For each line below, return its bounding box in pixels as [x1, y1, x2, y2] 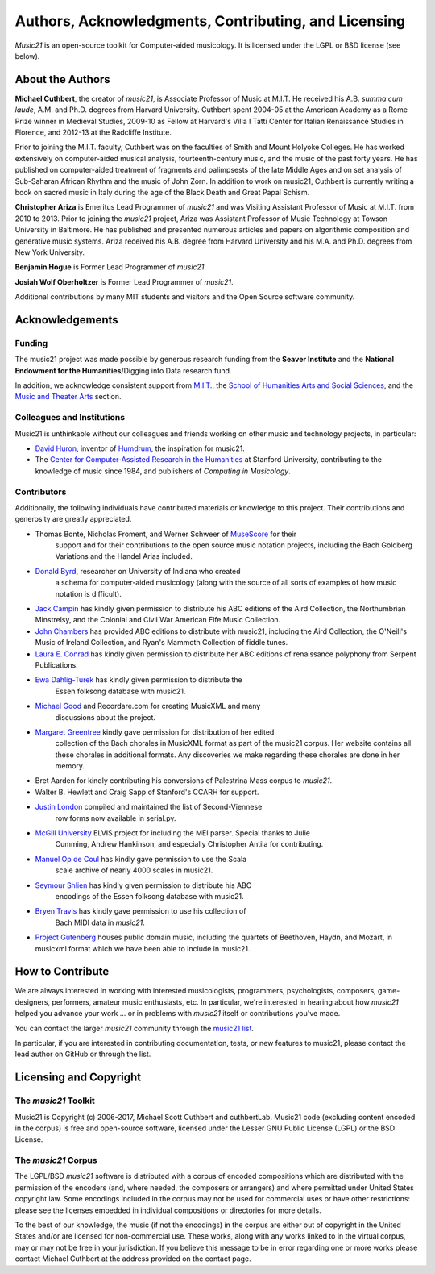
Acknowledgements [14, 313, 118, 327]
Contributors [14, 486, 67, 498]
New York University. [14, 247, 85, 257]
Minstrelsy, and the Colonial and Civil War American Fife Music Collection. [35, 615, 281, 625]
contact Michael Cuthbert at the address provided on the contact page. [14, 1254, 251, 1264]
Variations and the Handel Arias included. [55, 552, 193, 561]
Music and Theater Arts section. [14, 392, 122, 402]
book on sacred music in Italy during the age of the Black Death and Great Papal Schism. [14, 187, 310, 197]
